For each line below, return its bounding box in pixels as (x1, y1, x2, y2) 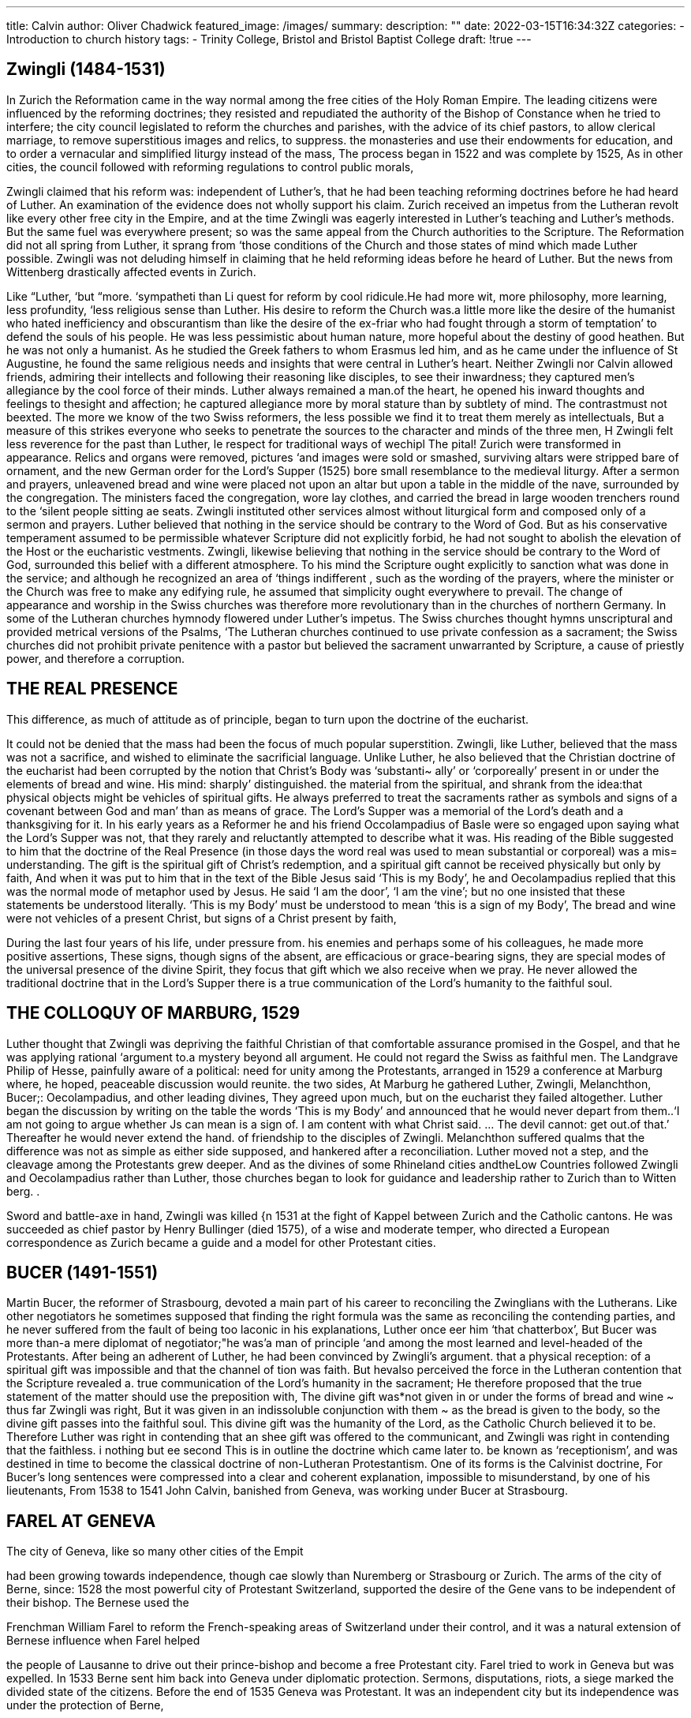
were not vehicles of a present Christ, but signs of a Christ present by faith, (6, 911, 397, 925)
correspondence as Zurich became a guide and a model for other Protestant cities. (6, 1235, 436, 1249)
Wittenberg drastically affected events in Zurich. (6, 264, 256, 279)
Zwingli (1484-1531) (6, 59, 166, 80)
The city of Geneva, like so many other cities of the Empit (6, 1544, 304, 1559)
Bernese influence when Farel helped (6, 1634, 200, 1648)
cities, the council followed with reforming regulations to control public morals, (6, 159, 414, 174)
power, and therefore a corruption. (6, 651, 185, 665)
